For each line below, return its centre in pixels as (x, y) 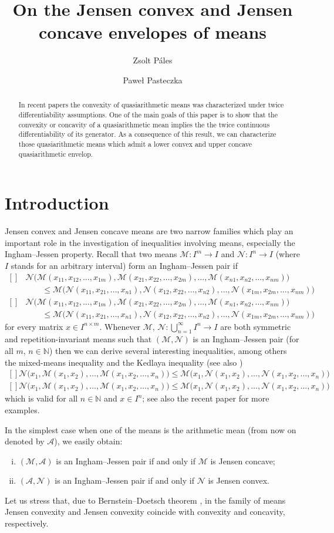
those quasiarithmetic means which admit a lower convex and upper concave (135, 144)
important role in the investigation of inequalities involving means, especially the (150, 242)
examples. (22, 409)
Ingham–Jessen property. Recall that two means (91, 254)
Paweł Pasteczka (153, 80)
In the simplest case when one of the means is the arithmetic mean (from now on (151, 429)
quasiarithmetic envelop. (56, 154)
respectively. (27, 523)
